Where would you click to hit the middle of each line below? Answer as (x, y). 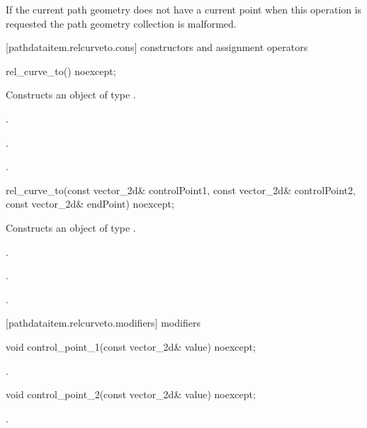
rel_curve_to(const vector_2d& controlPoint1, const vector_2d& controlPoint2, (181, 190)
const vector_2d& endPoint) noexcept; (90, 204)
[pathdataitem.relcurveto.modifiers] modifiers (103, 323)
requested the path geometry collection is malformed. (121, 23)
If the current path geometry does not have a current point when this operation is (184, 9)
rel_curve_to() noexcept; (61, 71)
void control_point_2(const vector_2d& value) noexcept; (131, 394)
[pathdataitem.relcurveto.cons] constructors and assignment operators (157, 47)
